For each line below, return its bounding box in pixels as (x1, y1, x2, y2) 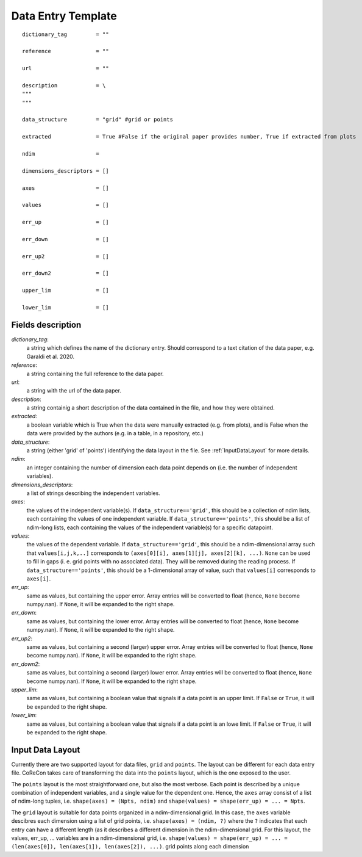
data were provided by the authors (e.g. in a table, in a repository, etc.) (26, 430, 204, 437)
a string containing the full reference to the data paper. (26, 370, 164, 377)
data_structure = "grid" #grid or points (22, 116, 174, 123)
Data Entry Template (11, 9, 117, 23)
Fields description (11, 319, 82, 330)
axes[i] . (26, 574, 51, 582)
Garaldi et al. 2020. (26, 353, 75, 360)
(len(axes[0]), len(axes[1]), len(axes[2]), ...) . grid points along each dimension (11, 843, 249, 850)
